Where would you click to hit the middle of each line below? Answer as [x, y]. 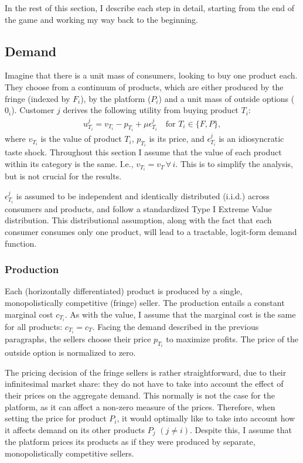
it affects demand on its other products [75, 429]
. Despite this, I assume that [241, 429]
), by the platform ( [116, 98]
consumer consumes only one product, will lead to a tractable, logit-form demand [151, 232]
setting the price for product [56, 418]
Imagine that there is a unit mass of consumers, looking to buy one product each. [151, 75]
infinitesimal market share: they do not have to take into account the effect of [144, 384]
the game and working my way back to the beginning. [101, 19]
